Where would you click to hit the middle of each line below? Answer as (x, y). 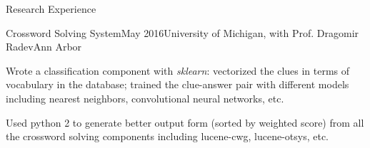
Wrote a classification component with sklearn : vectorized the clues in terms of (178, 70)
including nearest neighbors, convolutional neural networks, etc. (145, 98)
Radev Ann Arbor (44, 47)
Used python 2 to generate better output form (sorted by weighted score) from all (185, 122)
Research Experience (51, 9)
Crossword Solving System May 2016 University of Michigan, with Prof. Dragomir (182, 32)
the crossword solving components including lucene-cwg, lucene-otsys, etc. (167, 136)
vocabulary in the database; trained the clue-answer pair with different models (177, 84)
